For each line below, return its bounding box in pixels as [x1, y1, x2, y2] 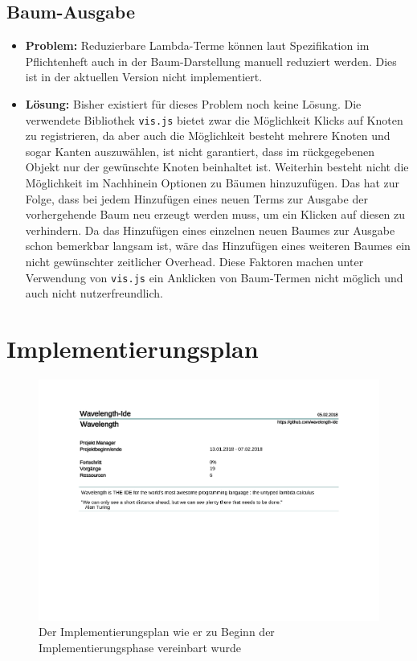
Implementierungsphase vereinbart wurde [39, 638, 241, 655]
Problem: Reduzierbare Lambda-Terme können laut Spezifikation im [25, 37, 370, 54]
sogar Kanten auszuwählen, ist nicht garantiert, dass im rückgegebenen [25, 142, 374, 159]
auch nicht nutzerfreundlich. [25, 285, 164, 302]
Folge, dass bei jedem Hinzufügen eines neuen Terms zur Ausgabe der [25, 190, 368, 207]
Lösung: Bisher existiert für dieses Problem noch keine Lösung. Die [25, 95, 362, 112]
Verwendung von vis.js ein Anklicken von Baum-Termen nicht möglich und [25, 269, 403, 285]
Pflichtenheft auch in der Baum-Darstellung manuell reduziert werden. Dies [25, 52, 397, 69]
